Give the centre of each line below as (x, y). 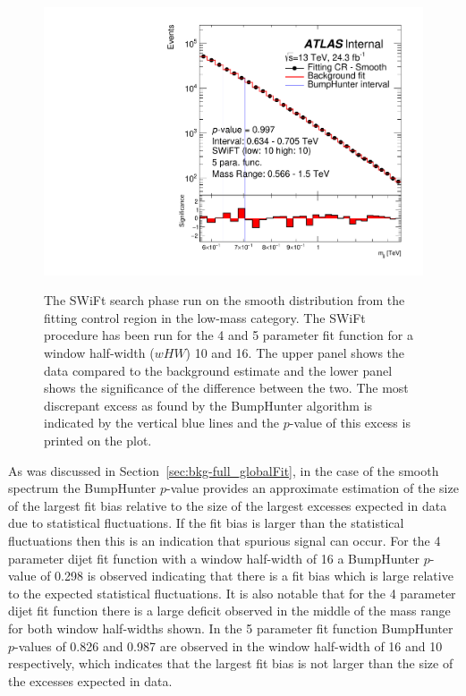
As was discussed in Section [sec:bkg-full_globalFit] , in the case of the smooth (224, 470)
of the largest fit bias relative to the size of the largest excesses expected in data (228, 505)
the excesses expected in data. (90, 680)
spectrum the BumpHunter (82, 488)
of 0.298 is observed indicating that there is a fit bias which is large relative (247, 576)
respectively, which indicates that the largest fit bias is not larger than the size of (231, 663)
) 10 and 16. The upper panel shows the (295, 353)
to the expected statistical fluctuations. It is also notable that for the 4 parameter (232, 593)
